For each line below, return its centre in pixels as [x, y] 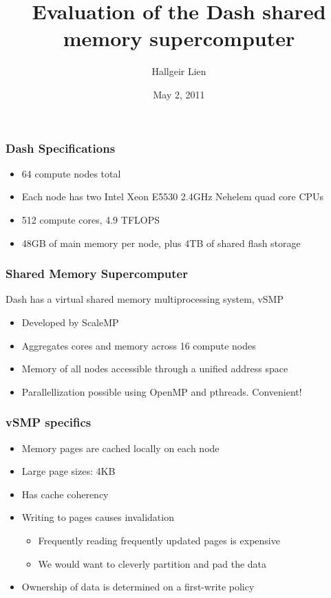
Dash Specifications [61, 148]
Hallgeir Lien [179, 71]
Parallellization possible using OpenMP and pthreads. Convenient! [162, 391]
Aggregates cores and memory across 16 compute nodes [139, 345]
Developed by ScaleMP [70, 322]
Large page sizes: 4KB [68, 471]
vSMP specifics [49, 422]
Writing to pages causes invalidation [98, 517]
